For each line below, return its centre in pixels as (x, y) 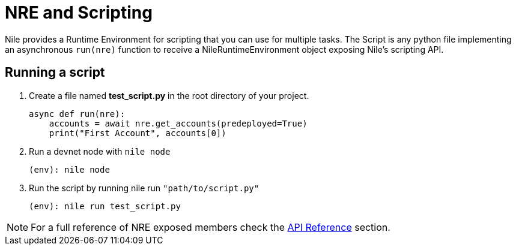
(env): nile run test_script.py (105, 206)
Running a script (55, 73)
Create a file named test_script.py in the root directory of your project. (169, 95)
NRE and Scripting (79, 13)
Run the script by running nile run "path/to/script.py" (144, 188)
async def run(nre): (77, 114)
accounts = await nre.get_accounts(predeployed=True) (178, 123)
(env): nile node (69, 169)
